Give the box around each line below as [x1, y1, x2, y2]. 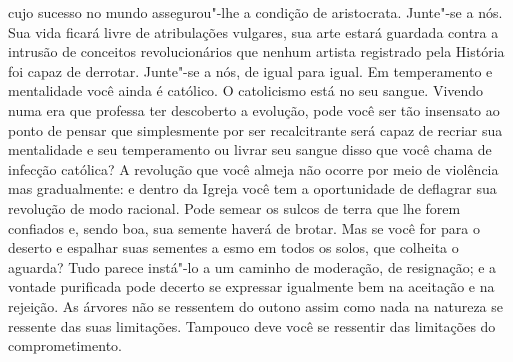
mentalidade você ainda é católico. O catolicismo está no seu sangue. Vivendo [8, 80, 484, 101]
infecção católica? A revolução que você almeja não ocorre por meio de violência [8, 158, 499, 179]
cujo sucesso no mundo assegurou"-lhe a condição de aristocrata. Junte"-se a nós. [8, 2, 503, 22]
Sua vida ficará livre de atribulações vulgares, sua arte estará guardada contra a [8, 21, 499, 42]
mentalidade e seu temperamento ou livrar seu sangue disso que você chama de [8, 139, 492, 160]
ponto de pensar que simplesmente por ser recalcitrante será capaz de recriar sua [8, 119, 503, 140]
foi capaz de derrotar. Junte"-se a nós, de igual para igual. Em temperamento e [8, 60, 493, 81]
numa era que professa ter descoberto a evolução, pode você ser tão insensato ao [8, 99, 500, 120]
